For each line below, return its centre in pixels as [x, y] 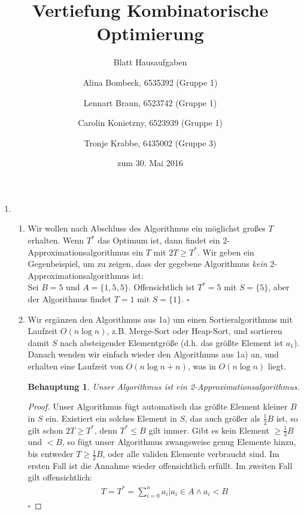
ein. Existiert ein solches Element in [111, 418]
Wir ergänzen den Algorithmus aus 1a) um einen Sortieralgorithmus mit [160, 319]
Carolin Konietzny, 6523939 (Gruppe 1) [150, 123]
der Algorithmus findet [69, 299]
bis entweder [51, 454]
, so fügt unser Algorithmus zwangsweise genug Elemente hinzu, [179, 442]
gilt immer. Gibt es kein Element [209, 430]
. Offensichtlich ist [162, 287]
